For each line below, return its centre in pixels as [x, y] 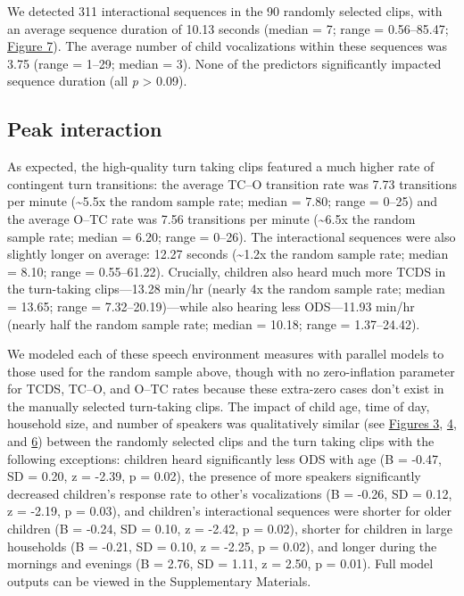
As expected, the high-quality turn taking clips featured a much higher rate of [221, 166]
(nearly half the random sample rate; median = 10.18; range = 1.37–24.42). [214, 323]
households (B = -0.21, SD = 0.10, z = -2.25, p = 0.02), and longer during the [222, 546]
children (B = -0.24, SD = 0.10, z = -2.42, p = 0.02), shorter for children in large [230, 529]
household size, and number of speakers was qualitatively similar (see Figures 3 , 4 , [232, 423]
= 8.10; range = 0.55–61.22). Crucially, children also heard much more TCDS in [227, 271]
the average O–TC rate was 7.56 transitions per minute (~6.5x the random [211, 218]
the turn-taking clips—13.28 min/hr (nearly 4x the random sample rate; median [226, 289]
